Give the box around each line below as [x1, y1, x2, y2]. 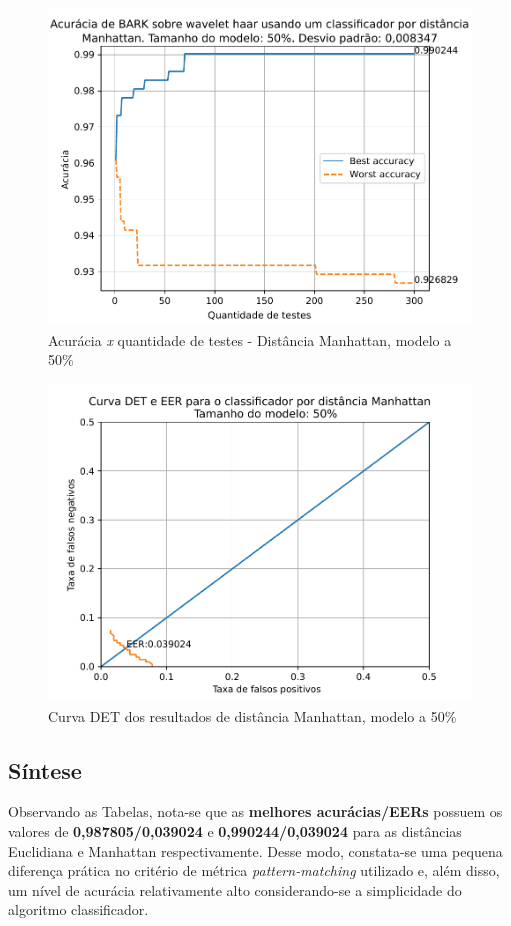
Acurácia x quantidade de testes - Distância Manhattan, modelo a [48, 329, 452, 350]
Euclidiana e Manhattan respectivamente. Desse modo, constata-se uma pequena [8, 840, 503, 861]
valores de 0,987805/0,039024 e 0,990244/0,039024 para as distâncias [8, 820, 462, 841]
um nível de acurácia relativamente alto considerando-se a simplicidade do [8, 879, 462, 900]
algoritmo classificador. [8, 899, 149, 920]
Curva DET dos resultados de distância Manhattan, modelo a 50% [48, 705, 457, 726]
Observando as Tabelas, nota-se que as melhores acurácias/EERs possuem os [8, 801, 503, 822]
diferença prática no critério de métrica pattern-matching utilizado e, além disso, [8, 860, 500, 881]
